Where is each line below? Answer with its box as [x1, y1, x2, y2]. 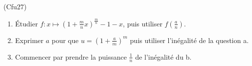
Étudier [15, 18, 38, 28]
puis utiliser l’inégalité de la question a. [130, 35, 249, 45]
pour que [51, 35, 79, 45]
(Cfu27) [3, 1, 27, 11]
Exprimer [15, 35, 44, 45]
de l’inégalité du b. [135, 51, 191, 62]
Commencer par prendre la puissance [15, 51, 127, 62]
